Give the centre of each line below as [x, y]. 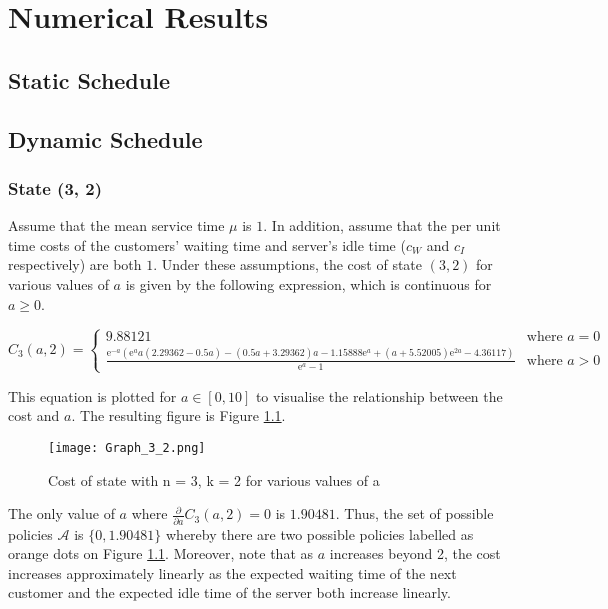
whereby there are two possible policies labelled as [320, 533]
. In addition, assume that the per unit [382, 225]
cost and [34, 415]
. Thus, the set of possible [414, 513]
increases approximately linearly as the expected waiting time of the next [232, 572]
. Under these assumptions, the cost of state [288, 264]
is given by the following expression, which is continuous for [308, 283]
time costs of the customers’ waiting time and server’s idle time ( [207, 244]
